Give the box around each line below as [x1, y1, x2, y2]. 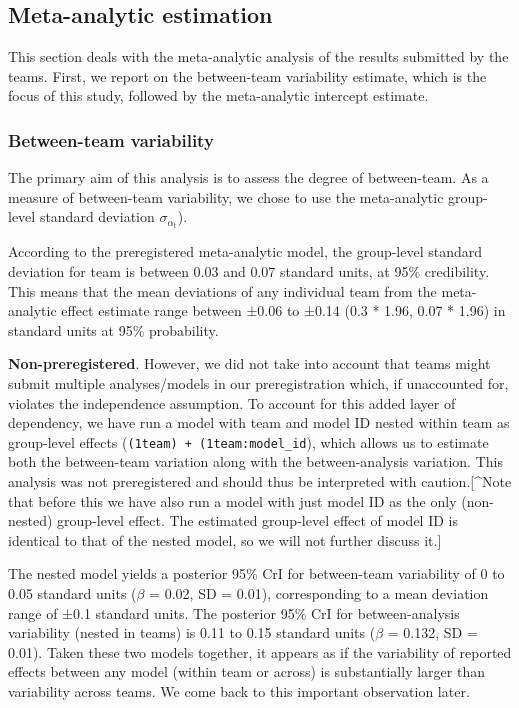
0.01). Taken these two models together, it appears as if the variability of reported [8, 641, 512, 662]
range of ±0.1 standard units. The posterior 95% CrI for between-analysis [8, 602, 460, 623]
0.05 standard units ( [8, 583, 137, 604]
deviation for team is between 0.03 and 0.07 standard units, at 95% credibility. [8, 261, 490, 282]
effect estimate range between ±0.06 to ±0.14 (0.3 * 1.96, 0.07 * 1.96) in [61, 300, 506, 321]
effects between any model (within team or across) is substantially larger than [8, 661, 485, 682]
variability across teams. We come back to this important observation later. [8, 681, 470, 702]
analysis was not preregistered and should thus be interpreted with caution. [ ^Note [8, 471, 512, 492]
